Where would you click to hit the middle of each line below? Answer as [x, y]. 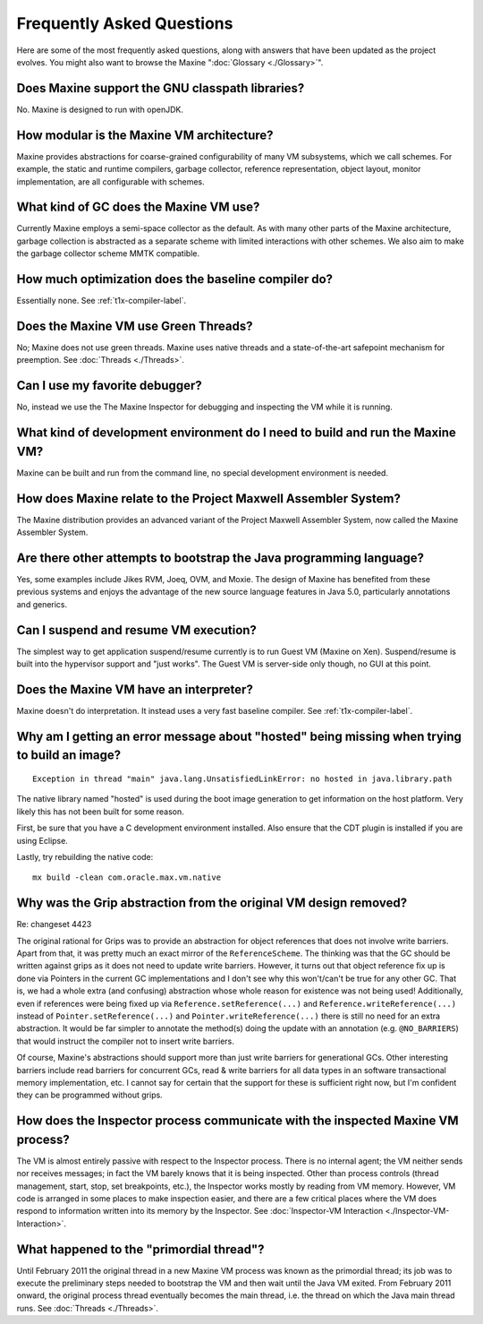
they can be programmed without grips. [89, 1095]
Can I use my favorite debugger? [109, 386]
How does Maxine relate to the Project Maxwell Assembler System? [209, 499]
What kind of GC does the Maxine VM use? [138, 207]
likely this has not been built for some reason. [101, 812]
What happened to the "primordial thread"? [140, 1249]
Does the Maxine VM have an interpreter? [135, 689]
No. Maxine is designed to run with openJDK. [100, 109]
